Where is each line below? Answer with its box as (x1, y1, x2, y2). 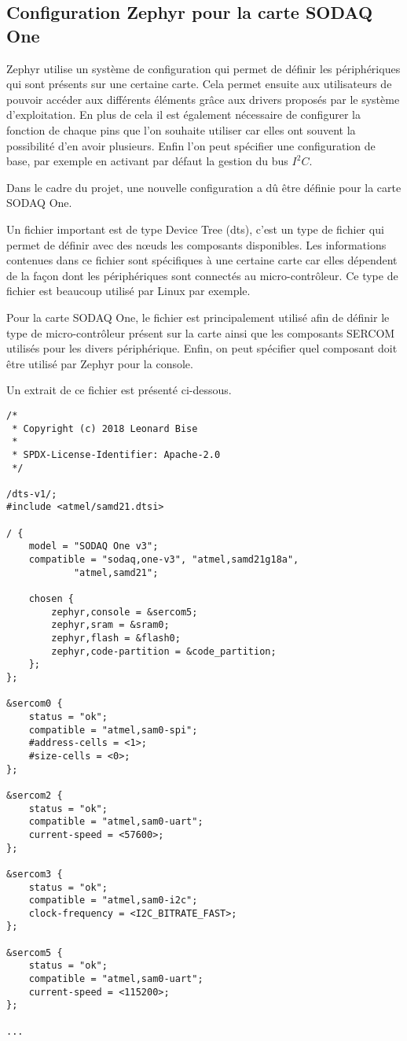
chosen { (28, 593, 74, 605)
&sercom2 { (6, 789, 63, 801)
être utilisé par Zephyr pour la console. (6, 355, 193, 371)
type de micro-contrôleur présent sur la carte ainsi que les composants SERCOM (6, 324, 395, 341)
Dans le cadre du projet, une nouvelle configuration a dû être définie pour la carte (6, 179, 401, 195)
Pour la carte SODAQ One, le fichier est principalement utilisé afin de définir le (6, 308, 390, 325)
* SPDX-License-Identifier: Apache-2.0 (12, 449, 221, 460)
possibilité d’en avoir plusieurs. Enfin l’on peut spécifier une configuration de (6, 137, 376, 153)
